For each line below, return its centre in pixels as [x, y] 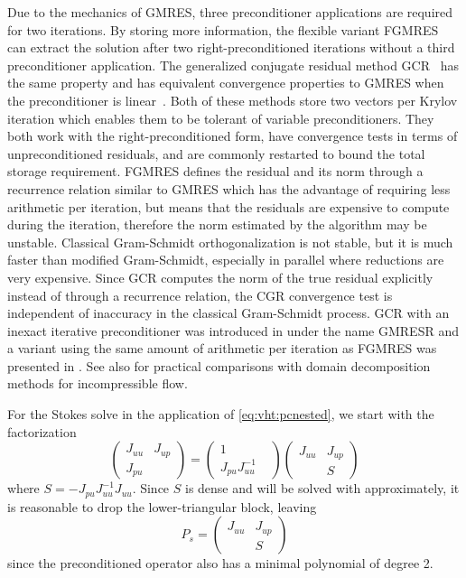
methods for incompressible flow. [98, 383]
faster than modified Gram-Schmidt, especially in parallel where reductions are [226, 260]
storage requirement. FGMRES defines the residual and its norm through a [215, 171]
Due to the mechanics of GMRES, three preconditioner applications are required [230, 12]
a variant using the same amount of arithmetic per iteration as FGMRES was [222, 348]
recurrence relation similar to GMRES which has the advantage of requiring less [229, 188]
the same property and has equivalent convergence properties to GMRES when [226, 83]
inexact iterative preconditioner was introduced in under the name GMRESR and [233, 330]
